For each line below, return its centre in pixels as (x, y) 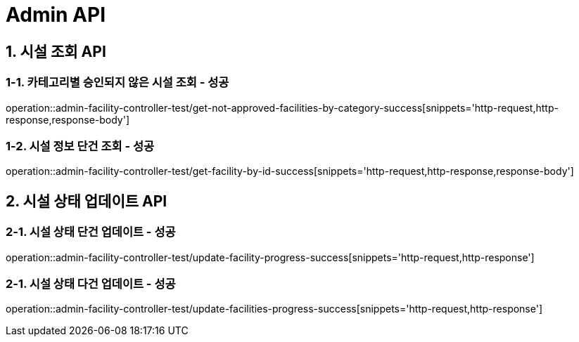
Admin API (56, 15)
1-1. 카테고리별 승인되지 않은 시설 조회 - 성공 (117, 83)
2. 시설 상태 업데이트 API (87, 201)
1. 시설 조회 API (56, 51)
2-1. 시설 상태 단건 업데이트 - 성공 (91, 232)
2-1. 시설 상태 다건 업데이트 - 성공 (91, 283)
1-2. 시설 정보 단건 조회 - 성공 (80, 146)
